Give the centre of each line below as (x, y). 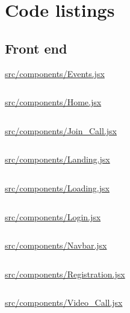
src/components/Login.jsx (53, 216)
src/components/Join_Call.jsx (61, 130)
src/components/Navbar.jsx (56, 245)
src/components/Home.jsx (53, 102)
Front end (36, 48)
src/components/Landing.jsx (57, 159)
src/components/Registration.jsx (65, 274)
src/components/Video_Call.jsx (64, 302)
